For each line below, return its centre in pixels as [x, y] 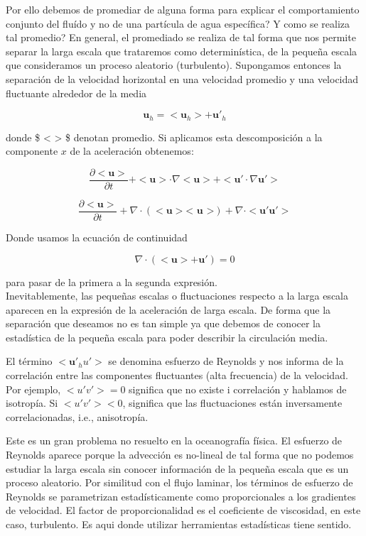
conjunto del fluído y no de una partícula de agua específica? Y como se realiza [178, 23]
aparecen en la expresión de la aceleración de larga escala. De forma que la [168, 309]
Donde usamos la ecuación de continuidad [97, 237]
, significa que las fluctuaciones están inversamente [232, 403]
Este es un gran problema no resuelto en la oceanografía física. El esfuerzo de [174, 441]
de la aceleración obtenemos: [132, 151]
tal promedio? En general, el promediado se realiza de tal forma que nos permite [181, 37]
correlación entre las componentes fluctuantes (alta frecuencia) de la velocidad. [177, 375]
